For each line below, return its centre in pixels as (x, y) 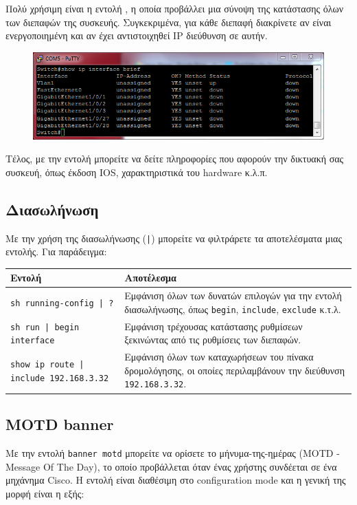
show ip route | (47, 365)
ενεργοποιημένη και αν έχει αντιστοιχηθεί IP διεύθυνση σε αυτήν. (137, 35)
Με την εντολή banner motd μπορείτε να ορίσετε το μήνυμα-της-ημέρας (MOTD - (173, 452)
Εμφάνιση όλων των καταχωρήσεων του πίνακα (219, 357)
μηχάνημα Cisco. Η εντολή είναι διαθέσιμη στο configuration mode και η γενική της (176, 480)
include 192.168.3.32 (60, 378)
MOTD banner (60, 424)
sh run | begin (45, 327)
